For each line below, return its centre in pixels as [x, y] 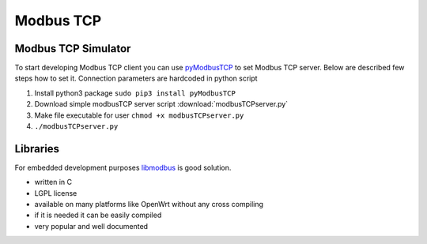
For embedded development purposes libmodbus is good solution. [123, 167]
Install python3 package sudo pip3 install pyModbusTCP [135, 93]
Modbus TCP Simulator [73, 49]
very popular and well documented [91, 226]
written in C [53, 182]
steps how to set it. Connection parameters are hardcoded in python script [136, 78]
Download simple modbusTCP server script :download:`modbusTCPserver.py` [161, 104]
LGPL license [56, 193]
